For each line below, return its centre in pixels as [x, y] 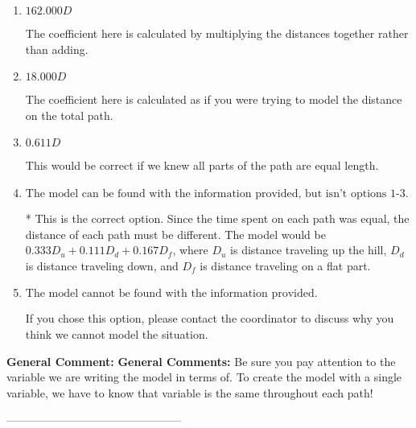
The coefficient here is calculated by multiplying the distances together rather [217, 33]
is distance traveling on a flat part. [285, 265]
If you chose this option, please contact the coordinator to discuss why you [210, 318]
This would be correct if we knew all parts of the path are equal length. [202, 165]
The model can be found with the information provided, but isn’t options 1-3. [217, 193]
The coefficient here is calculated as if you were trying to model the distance [214, 99]
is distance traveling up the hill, [309, 250]
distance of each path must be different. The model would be [175, 234]
